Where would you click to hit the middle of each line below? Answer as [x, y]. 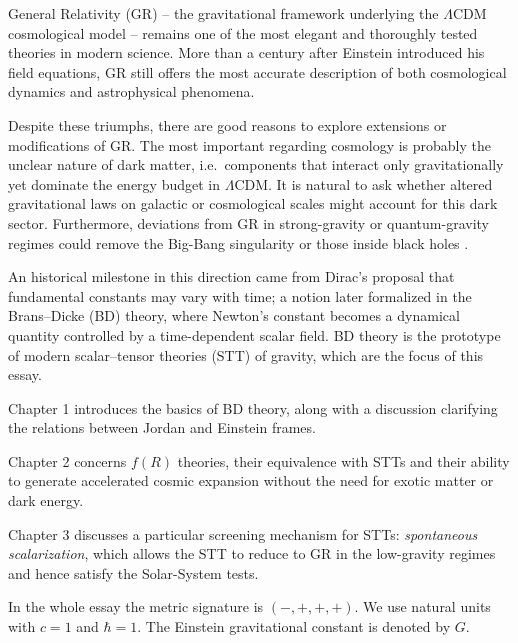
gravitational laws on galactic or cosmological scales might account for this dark [253, 203]
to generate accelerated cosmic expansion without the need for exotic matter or [251, 480]
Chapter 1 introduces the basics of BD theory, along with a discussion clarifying [253, 407]
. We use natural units [422, 606]
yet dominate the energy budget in [114, 183]
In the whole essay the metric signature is [136, 606]
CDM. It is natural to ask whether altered [363, 183]
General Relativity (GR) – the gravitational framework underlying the [223, 13]
